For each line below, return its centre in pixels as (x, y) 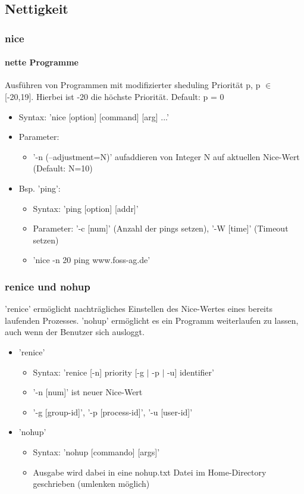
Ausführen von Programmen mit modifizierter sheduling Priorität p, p (133, 85)
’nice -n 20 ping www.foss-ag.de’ (92, 260)
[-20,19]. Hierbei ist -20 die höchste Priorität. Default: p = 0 (115, 97)
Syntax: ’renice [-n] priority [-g (89, 372)
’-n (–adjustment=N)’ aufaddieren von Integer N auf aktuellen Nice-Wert (166, 156)
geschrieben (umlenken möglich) (91, 484)
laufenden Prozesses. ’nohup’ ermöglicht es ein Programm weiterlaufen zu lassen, (152, 320)
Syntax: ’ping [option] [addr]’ (86, 208)
